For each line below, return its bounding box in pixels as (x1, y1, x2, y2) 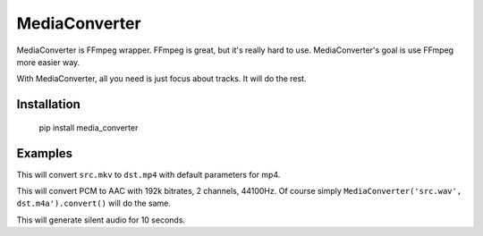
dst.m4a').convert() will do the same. (16, 198, 172, 209)
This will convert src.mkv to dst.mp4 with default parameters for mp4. (16, 169, 281, 180)
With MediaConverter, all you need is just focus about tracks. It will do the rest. (16, 73, 307, 84)
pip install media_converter (38, 122, 139, 133)
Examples (16, 146, 73, 161)
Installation (16, 97, 80, 112)
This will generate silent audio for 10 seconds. (16, 215, 186, 225)
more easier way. (16, 56, 80, 67)
